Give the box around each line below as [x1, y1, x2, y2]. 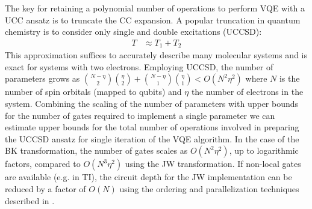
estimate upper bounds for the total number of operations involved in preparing [5, 121, 299, 133]
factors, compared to [5, 157, 81, 170]
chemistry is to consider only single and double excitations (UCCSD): [5, 25, 262, 38]
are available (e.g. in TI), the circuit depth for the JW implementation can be [5, 171, 292, 183]
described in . [5, 194, 55, 207]
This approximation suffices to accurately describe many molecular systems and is [5, 49, 307, 61]
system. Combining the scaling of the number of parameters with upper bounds [5, 97, 299, 110]
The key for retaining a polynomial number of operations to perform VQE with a [5, 2, 305, 14]
